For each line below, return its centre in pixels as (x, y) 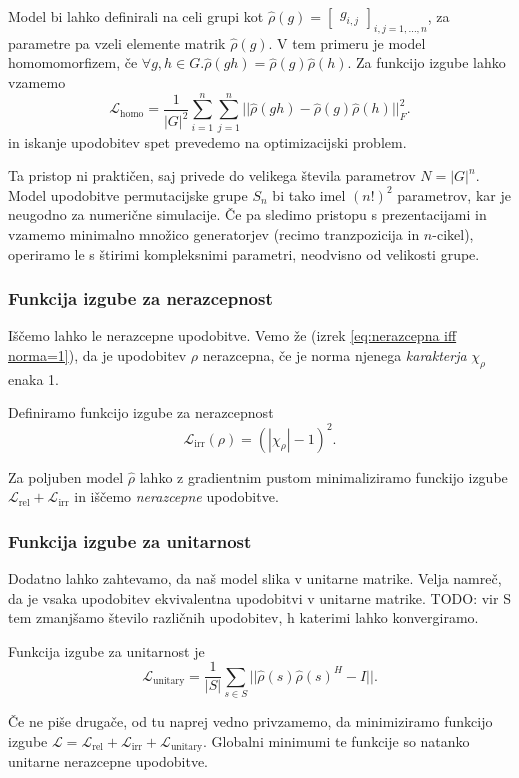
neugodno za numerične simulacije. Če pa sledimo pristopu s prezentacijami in (247, 214)
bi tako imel (309, 194)
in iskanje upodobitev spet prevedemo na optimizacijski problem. (207, 141)
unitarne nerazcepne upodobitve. (108, 761)
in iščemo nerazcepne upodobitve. (176, 496)
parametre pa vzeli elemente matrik (117, 42)
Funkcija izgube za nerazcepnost (140, 298)
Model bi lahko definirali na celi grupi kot (136, 16)
